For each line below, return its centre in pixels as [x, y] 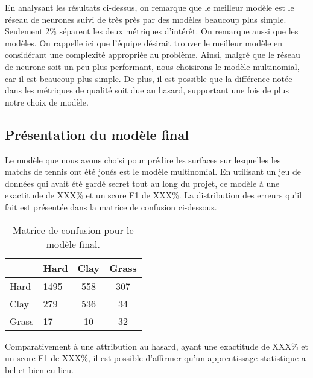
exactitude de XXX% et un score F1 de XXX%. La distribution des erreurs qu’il [153, 195]
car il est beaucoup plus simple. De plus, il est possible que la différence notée [149, 78]
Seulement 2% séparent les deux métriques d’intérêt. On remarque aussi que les [152, 31]
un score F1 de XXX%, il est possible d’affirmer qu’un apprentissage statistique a [155, 358]
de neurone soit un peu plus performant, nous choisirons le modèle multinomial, [152, 66]
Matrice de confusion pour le [73, 230]
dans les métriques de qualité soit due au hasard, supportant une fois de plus [147, 90]
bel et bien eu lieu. [39, 369]
